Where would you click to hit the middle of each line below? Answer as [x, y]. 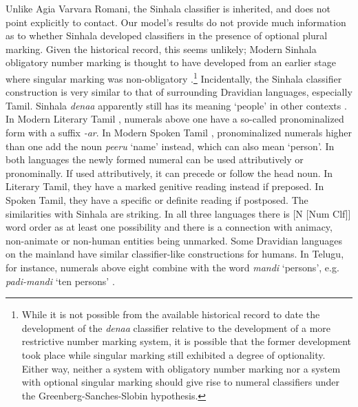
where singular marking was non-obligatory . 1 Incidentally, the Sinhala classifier [174, 77]
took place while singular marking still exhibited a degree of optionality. [173, 354]
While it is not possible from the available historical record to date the [171, 314]
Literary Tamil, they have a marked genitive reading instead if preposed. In [165, 186]
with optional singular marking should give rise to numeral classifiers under [180, 382]
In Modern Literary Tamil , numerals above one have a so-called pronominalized [175, 119]
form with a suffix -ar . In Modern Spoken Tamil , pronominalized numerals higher [179, 132]
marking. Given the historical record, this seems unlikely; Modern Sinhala [161, 49]
